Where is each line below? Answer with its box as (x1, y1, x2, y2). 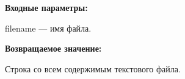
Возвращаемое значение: (5, 42, 102, 55)
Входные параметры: (5, 1, 88, 13)
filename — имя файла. (5, 21, 92, 34)
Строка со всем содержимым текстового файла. (5, 62, 181, 75)
